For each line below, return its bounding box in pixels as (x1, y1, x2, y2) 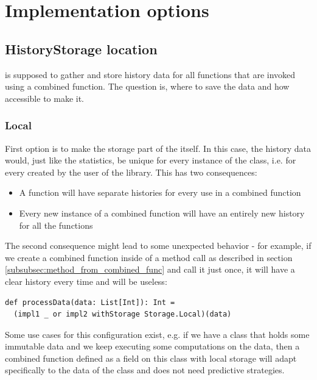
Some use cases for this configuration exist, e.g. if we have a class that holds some (5, 328, 310, 340)
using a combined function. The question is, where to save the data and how (5, 80, 290, 93)
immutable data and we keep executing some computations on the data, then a (5, 340, 300, 353)
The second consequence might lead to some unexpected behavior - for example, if (5, 239, 312, 252)
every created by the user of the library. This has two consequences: (5, 165, 257, 178)
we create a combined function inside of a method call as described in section (5, 251, 293, 263)
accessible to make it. (5, 91, 85, 104)
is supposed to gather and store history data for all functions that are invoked (5, 68, 296, 81)
